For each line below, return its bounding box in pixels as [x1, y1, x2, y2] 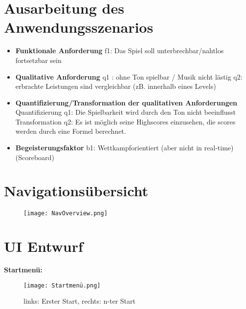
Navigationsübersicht [4, 181, 149, 201]
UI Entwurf [4, 236, 83, 256]
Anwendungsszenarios [4, 17, 154, 37]
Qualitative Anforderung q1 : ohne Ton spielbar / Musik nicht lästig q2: [15, 71, 243, 82]
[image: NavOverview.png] [23, 210, 108, 217]
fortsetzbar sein [15, 55, 62, 65]
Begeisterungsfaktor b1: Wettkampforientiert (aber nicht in [15, 143, 202, 153]
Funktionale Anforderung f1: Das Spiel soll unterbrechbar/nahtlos [15, 45, 224, 56]
